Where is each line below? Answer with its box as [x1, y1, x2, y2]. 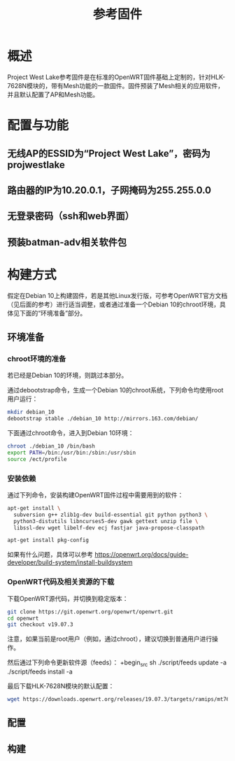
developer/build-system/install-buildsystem [7, 558, 133, 567]
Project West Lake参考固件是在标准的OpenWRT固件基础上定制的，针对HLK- [7, 73, 226, 81]
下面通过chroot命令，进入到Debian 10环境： [7, 429, 134, 437]
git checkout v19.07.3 [7, 621, 73, 628]
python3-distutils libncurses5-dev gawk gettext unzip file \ [13, 518, 199, 525]
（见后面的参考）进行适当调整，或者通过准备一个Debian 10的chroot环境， [7, 300, 220, 308]
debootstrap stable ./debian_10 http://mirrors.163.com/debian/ [7, 415, 199, 422]
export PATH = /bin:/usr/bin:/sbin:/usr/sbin [7, 449, 136, 456]
